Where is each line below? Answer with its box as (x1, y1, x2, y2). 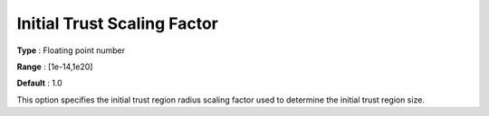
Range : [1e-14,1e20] (16, 61, 93, 72)
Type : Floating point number (16, 45, 126, 56)
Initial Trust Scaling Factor (16, 13, 219, 33)
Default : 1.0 (16, 77, 62, 89)
